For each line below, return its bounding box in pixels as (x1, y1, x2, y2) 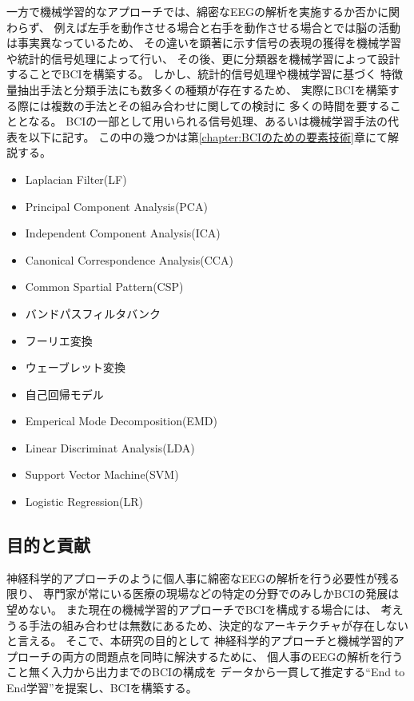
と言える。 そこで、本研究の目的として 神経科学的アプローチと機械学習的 (6, 632, 393, 649)
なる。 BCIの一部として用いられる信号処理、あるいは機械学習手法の (28, 113, 388, 129)
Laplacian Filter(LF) (25, 170, 127, 187)
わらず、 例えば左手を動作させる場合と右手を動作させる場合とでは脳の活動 (6, 18, 400, 35)
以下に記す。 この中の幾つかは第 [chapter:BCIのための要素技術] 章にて (28, 128, 388, 145)
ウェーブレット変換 (25, 359, 125, 376)
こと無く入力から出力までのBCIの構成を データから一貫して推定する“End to (6, 663, 405, 680)
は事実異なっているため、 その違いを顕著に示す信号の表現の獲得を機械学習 (6, 34, 401, 51)
